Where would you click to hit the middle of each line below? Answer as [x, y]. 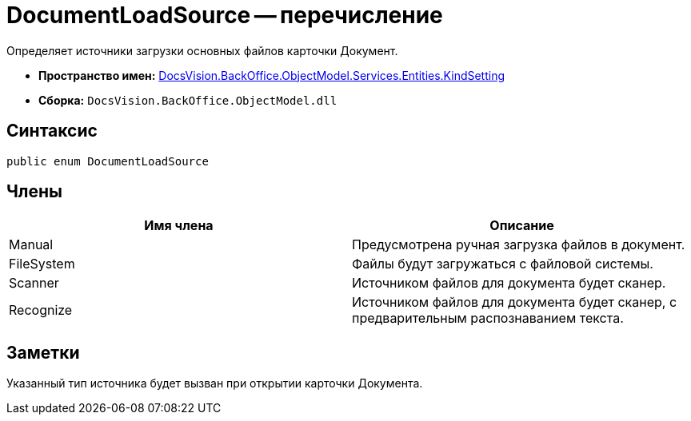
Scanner [34, 283]
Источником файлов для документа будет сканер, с [515, 302]
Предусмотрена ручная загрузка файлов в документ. [519, 245]
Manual [31, 245]
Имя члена [179, 226]
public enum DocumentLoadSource [108, 161]
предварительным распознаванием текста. [488, 318]
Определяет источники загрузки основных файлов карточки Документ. [202, 50]
